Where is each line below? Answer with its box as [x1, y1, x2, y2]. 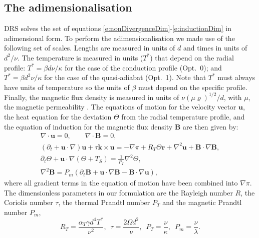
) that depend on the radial [150, 52, 234, 62]
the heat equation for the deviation [4, 111, 112, 122]
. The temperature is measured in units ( [17, 52, 143, 62]
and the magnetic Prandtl [162, 197, 242, 207]
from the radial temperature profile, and [121, 111, 245, 122]
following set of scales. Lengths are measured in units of [4, 42, 175, 53]
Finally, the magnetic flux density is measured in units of [4, 91, 179, 102]
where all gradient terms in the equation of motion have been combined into [4, 177, 238, 188]
